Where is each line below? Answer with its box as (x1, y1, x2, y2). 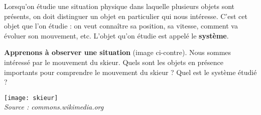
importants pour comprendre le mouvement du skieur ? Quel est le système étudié (4, 66, 257, 77)
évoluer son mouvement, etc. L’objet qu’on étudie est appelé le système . (4, 30, 229, 40)
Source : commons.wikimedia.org (4, 101, 104, 112)
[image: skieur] (4, 94, 58, 101)
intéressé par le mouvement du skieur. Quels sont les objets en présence (4, 56, 224, 67)
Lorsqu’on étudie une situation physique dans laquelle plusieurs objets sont (4, 1, 235, 11)
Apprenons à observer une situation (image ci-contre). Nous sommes (4, 47, 231, 57)
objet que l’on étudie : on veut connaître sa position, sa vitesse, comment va (4, 20, 238, 31)
